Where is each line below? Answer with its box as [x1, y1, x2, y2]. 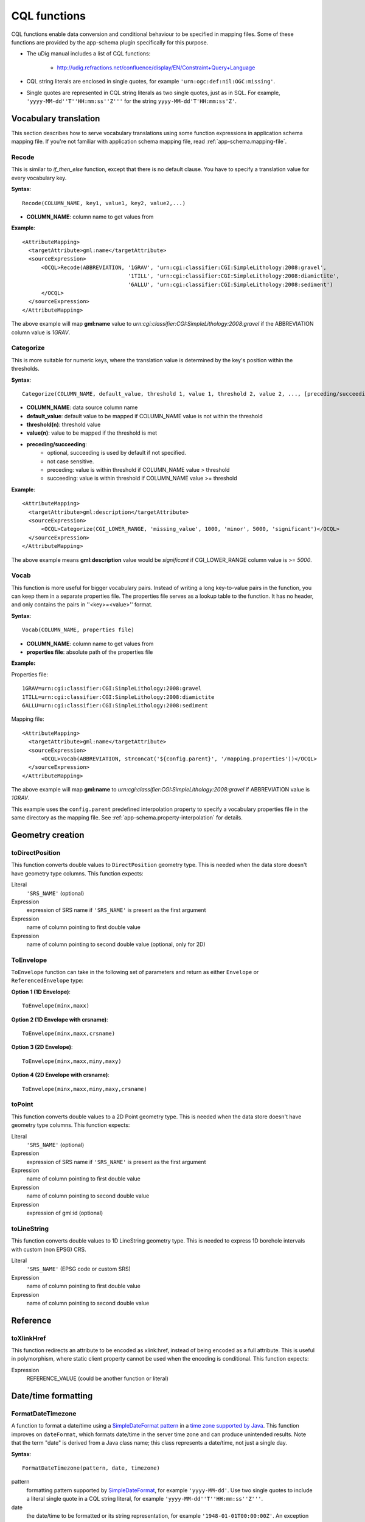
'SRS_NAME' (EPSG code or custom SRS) [26, 1265, 131, 1272]
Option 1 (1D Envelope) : [11, 988, 71, 995]
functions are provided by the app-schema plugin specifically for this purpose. [11, 38, 209, 46]
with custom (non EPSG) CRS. [11, 1246, 86, 1253]
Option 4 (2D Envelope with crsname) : [11, 1071, 109, 1079]
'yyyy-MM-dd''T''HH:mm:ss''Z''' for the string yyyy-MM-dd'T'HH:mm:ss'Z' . [26, 97, 237, 105]
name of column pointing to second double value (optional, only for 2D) [26, 941, 206, 948]
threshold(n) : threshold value [26, 421, 101, 429]
